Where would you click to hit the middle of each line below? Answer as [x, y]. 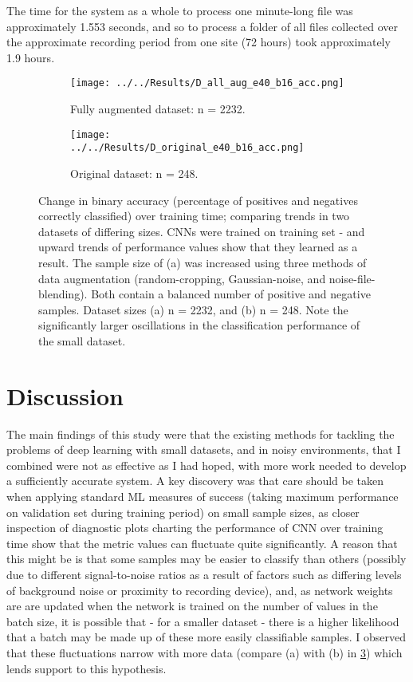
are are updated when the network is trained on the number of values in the [192, 606]
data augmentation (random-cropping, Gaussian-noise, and [182, 278]
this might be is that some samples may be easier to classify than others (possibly [206, 559]
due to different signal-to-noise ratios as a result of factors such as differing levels [204, 574]
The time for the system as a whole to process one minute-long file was [180, 10]
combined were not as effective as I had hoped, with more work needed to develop [206, 465]
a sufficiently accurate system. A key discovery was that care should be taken [195, 481]
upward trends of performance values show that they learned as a [198, 247]
